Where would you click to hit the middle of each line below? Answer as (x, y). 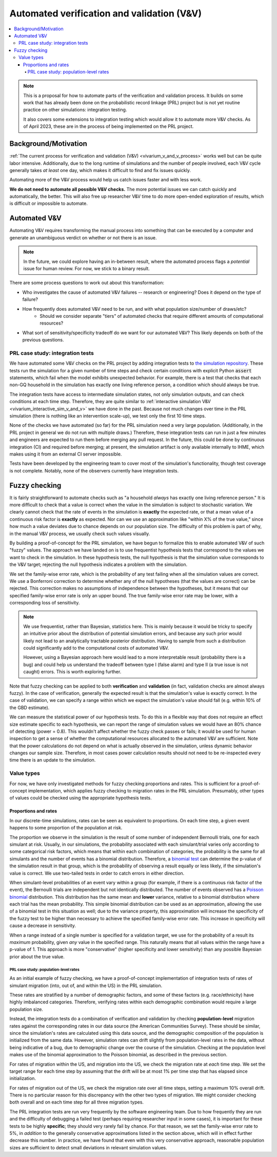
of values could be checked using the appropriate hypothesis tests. (81, 798)
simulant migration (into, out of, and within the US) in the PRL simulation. (86, 985)
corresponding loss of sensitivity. (45, 603)
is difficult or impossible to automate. (49, 203)
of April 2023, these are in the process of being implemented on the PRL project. (108, 126)
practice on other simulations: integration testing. (75, 110)
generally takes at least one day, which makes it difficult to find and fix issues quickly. (100, 170)
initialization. (23, 1078)
